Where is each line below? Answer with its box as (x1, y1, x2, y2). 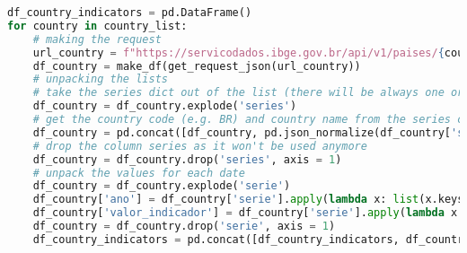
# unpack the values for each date (32, 166, 245, 179)
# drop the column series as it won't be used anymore (32, 139, 367, 153)
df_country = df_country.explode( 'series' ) (32, 100, 297, 113)
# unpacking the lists (32, 73, 168, 86)
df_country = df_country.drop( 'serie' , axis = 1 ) (32, 220, 336, 232)
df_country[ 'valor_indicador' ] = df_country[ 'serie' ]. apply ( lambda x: (32, 206, 464, 220)
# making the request (32, 32, 162, 46)
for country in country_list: (7, 19, 188, 32)
